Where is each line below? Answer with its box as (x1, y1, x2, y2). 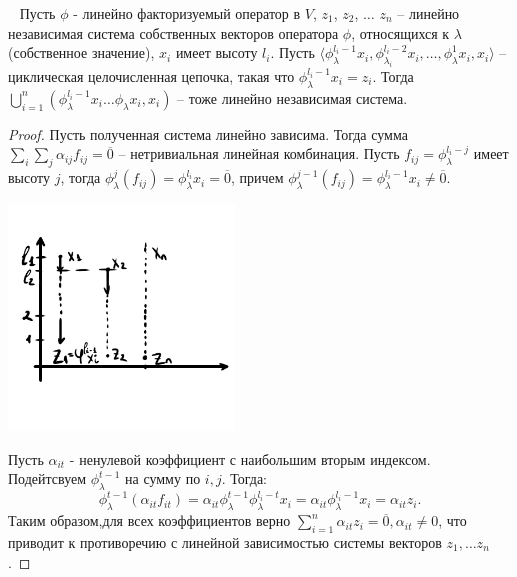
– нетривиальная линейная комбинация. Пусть (118, 143, 400, 164)
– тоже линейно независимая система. (177, 87, 408, 108)
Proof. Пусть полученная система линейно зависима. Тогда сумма (8, 123, 408, 144)
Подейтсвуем (8, 468, 87, 489)
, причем (230, 167, 284, 188)
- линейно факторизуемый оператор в (73, 3, 301, 23)
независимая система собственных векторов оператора (8, 22, 339, 43)
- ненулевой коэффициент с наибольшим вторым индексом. (69, 448, 431, 469)
